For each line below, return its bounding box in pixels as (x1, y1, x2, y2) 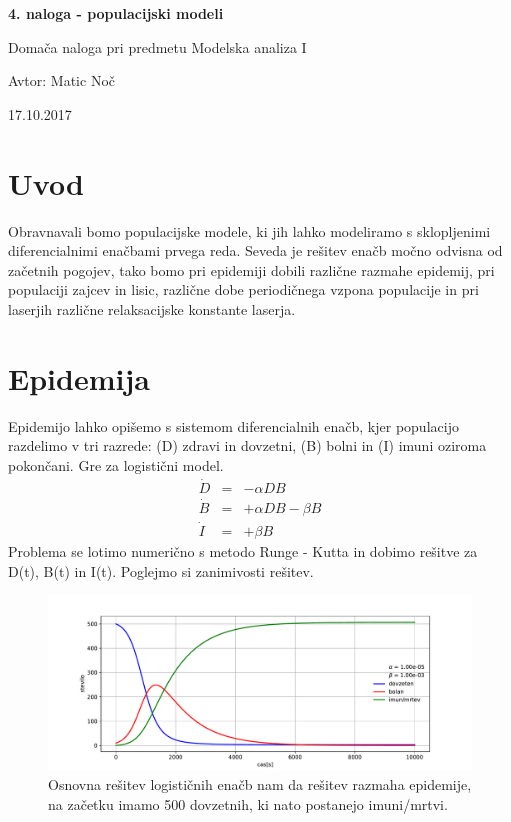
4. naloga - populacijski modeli (8, 3, 224, 23)
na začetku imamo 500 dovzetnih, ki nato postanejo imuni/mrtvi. (48, 794, 448, 815)
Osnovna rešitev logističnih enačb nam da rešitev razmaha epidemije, (48, 774, 472, 795)
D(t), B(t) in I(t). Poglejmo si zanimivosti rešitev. (8, 560, 314, 581)
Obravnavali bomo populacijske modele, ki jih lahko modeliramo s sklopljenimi (8, 220, 491, 241)
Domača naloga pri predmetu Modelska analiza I (8, 36, 307, 57)
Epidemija (8, 357, 150, 398)
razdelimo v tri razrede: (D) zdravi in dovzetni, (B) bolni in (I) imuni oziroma (8, 435, 487, 456)
